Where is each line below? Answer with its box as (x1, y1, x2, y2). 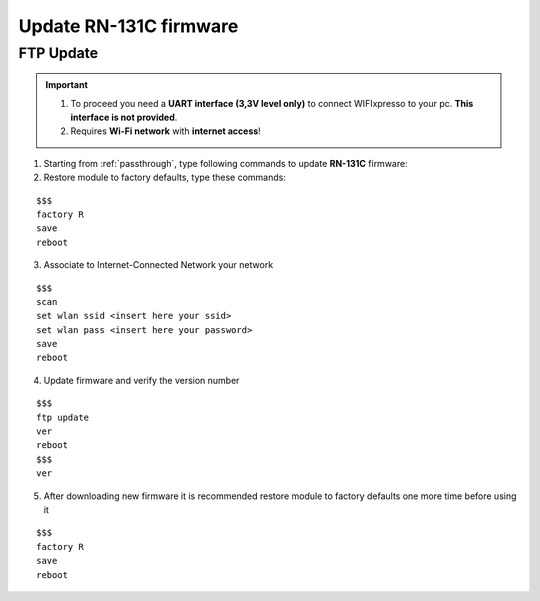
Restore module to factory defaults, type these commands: (43, 171, 287, 184)
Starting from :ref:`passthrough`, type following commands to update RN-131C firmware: (43, 157, 409, 169)
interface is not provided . (70, 111, 178, 123)
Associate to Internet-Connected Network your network (43, 259, 274, 271)
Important (45, 79, 89, 91)
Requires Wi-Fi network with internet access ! (70, 125, 262, 137)
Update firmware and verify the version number (43, 374, 240, 386)
